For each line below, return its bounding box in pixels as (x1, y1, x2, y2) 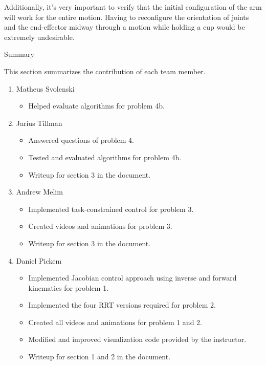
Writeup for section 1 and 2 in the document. (28, 351, 171, 362)
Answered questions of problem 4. (28, 135, 135, 145)
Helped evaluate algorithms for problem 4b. (28, 100, 165, 111)
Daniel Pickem (16, 255, 62, 266)
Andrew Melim (16, 186, 63, 197)
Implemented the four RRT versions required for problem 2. (28, 299, 216, 310)
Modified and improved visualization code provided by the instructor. (28, 334, 247, 345)
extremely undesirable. (4, 31, 75, 42)
